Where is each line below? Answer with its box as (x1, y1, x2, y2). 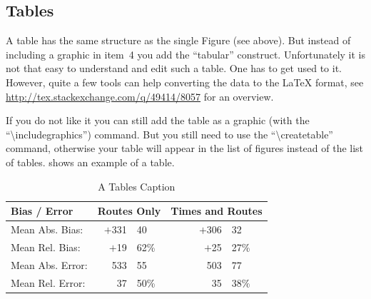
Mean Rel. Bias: (11, 239, 81, 254)
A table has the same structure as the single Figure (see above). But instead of (6, 33, 351, 48)
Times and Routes (171, 203, 263, 218)
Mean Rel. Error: (11, 275, 86, 290)
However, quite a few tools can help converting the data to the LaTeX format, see (6, 74, 364, 89)
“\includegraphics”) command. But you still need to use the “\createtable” (6, 126, 333, 141)
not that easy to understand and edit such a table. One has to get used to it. (6, 61, 342, 76)
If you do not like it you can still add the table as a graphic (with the (6, 113, 310, 128)
